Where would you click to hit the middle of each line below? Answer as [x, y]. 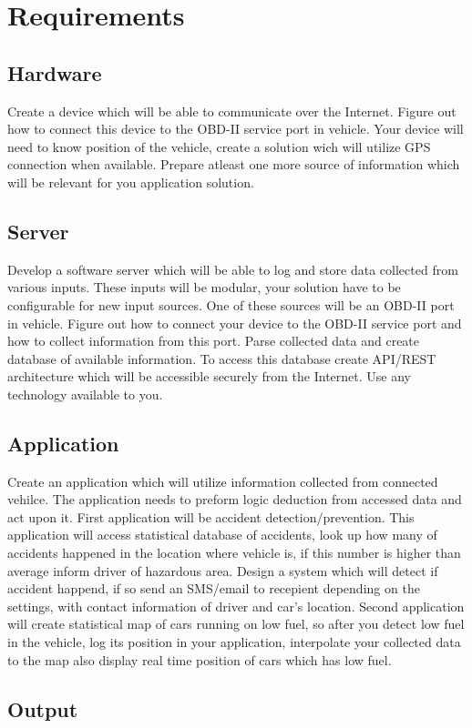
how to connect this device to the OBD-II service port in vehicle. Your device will [236, 129]
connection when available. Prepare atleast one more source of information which [234, 164]
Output [43, 708]
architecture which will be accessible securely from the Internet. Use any [210, 376]
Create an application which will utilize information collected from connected [223, 481]
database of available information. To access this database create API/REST [222, 358]
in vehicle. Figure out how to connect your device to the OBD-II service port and [235, 323]
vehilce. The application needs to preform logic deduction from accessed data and [235, 499]
